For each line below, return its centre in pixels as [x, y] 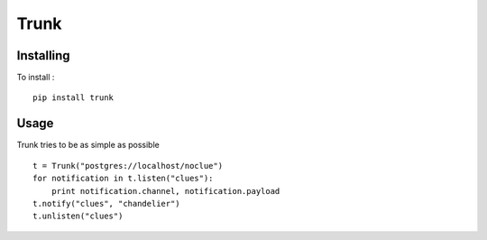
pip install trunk [74, 98]
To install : [36, 78]
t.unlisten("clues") [78, 216]
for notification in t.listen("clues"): [123, 179]
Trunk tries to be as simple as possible [88, 145]
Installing [44, 55]
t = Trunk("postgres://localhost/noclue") [128, 166]
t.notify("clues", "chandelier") [106, 203]
